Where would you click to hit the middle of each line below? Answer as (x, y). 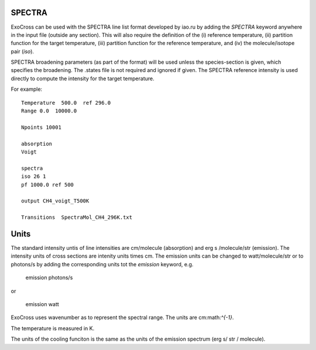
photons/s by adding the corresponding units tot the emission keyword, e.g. (102, 264)
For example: (27, 89)
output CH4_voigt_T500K (55, 201)
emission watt (42, 304)
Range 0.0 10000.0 (49, 111)
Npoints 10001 (41, 127)
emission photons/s (49, 277)
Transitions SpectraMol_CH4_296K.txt (77, 217)
